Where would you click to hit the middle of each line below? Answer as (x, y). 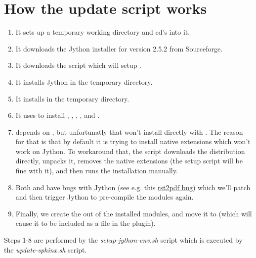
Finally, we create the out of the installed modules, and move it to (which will (134, 213)
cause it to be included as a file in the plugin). (85, 223)
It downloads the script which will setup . (79, 65)
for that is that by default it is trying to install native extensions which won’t (133, 141)
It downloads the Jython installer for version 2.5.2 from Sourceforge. (119, 48)
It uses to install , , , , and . (58, 115)
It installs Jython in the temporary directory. (84, 81)
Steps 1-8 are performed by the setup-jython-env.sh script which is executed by (123, 240)
